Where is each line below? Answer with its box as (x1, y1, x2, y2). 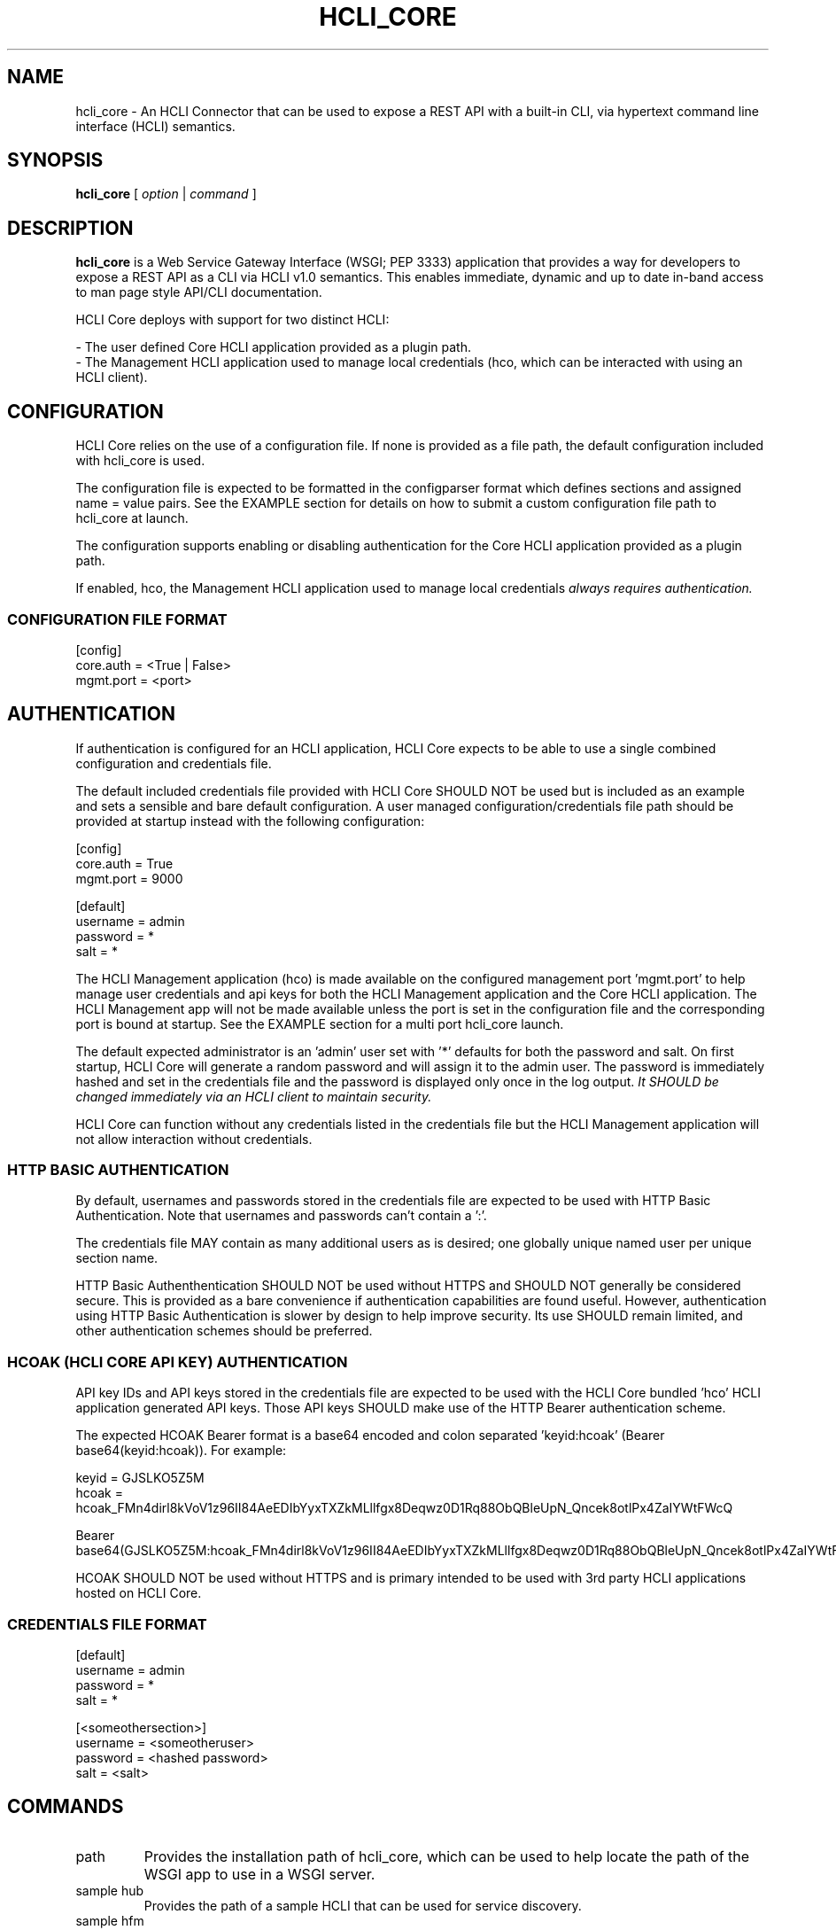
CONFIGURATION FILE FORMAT (7, 610, 228, 628)
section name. (75, 1250, 159, 1266)
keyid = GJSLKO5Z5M (75, 1470, 205, 1486)
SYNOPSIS (7, 149, 104, 172)
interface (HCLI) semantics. (75, 118, 236, 134)
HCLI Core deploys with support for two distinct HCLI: (75, 312, 390, 328)
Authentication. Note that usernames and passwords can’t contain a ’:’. (75, 1208, 487, 1224)
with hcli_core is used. (75, 453, 205, 469)
